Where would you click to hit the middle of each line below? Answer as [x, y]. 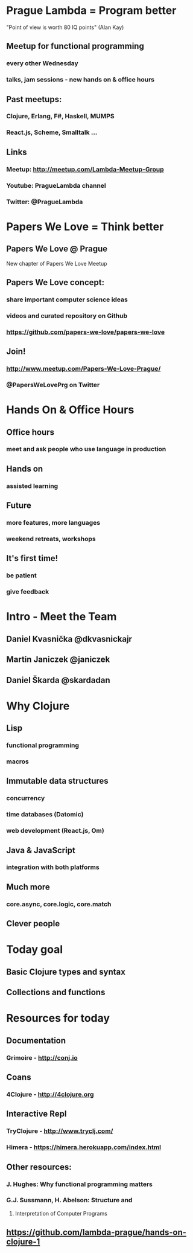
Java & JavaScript [41, 850]
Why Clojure [38, 706]
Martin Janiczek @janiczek [58, 660]
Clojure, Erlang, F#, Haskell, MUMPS [60, 117]
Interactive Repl [36, 1114]
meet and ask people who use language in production [86, 449]
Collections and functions [56, 992]
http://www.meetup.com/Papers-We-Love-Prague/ [84, 369]
